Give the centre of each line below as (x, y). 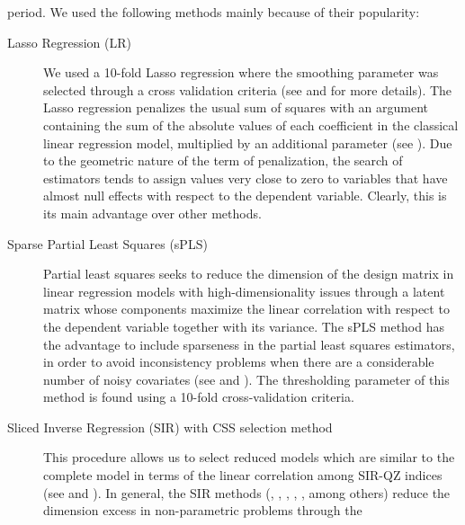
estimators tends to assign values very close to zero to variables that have (246, 178)
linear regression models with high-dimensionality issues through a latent (244, 291)
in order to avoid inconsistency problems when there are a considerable (239, 362)
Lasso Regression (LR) (69, 42)
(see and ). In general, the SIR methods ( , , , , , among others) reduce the (247, 492)
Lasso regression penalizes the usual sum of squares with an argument (236, 107)
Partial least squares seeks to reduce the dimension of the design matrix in (249, 274)
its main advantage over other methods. (152, 213)
